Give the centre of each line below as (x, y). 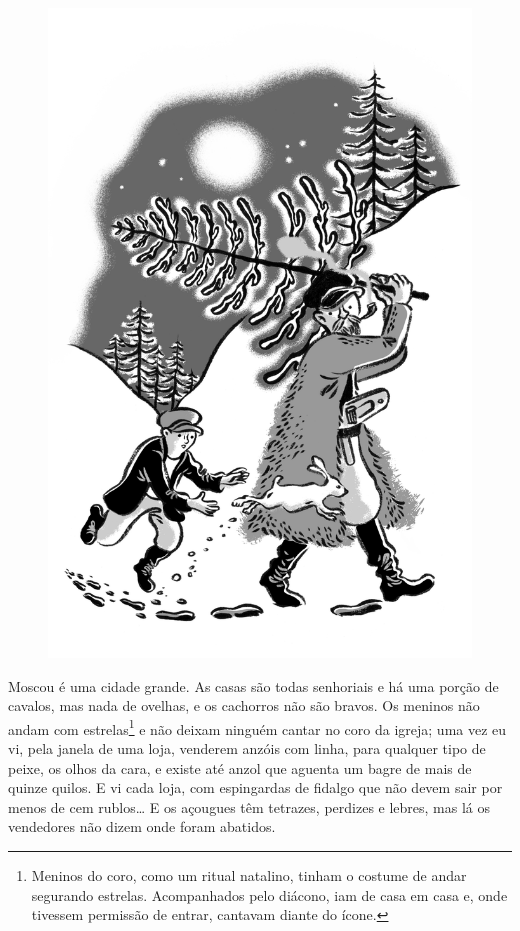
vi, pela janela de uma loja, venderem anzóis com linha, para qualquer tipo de (247, 747)
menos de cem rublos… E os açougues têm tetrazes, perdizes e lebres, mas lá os (249, 806)
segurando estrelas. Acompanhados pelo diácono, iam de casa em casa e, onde (269, 894)
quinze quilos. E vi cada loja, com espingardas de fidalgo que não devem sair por (255, 787)
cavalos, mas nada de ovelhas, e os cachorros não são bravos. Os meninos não (244, 705)
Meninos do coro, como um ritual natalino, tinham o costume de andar (249, 874)
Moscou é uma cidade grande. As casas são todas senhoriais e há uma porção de (253, 685)
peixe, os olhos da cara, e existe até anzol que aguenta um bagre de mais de (240, 767)
